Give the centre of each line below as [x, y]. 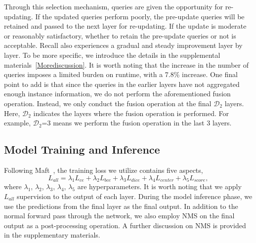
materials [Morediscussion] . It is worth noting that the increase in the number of [126, 64]
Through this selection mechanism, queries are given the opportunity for [114, 6]
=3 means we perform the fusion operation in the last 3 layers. [137, 123]
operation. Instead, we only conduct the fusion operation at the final [108, 103]
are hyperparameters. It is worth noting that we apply [159, 186]
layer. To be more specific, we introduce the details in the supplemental [112, 55]
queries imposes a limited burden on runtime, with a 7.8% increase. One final [121, 74]
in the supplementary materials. [52, 235]
